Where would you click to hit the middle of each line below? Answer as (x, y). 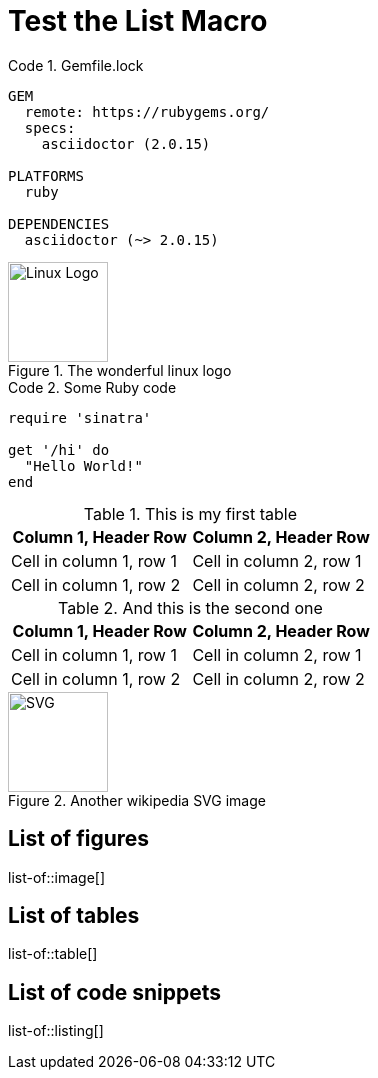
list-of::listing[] (56, 1031)
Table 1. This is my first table (190, 513)
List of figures (79, 839)
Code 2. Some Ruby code (92, 387)
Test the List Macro (138, 21)
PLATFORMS (46, 175)
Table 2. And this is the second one (190, 607)
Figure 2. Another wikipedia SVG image (137, 800)
